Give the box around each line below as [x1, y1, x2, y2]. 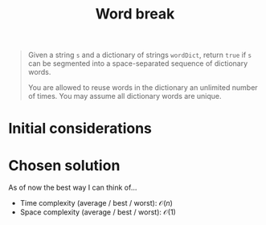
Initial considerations [8, 120, 153, 137]
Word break [95, 5, 175, 23]
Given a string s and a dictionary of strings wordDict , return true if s [27, 50, 252, 60]
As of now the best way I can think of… [8, 182, 137, 193]
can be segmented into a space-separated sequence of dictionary [27, 59, 248, 68]
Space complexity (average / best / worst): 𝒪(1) [19, 207, 177, 217]
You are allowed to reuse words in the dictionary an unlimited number [27, 83, 259, 92]
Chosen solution [8, 156, 121, 174]
